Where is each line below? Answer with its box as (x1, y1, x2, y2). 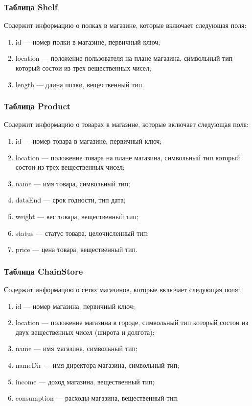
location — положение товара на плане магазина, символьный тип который (15, 152, 240, 162)
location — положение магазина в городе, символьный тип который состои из (15, 317, 249, 328)
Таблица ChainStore (4, 265, 83, 277)
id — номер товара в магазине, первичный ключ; (15, 136, 162, 146)
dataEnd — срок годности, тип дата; (15, 195, 126, 205)
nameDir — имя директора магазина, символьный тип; (15, 359, 180, 370)
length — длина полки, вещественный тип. (15, 79, 144, 89)
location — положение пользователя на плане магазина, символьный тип (15, 53, 233, 63)
